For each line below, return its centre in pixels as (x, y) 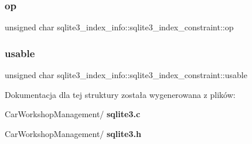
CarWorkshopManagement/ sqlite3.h (73, 133)
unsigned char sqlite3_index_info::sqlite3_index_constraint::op (119, 27)
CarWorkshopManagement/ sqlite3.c (73, 114)
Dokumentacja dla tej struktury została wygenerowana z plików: (120, 94)
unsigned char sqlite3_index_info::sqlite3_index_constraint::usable (126, 75)
